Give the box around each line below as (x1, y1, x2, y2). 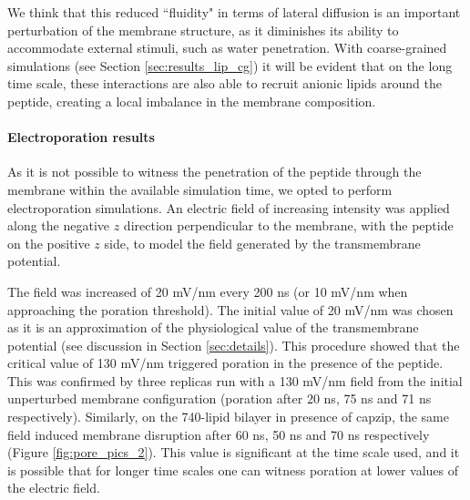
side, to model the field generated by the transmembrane (104, 233, 421, 252)
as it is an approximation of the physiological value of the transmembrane (7, 318, 419, 337)
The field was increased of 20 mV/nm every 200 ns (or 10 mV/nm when (7, 281, 408, 301)
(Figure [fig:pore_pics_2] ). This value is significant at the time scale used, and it (7, 443, 460, 462)
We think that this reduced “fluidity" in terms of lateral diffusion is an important (7, 3, 461, 21)
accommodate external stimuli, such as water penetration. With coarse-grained (7, 38, 447, 57)
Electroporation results (7, 128, 155, 147)
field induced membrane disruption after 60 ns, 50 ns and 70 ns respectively (7, 424, 430, 444)
